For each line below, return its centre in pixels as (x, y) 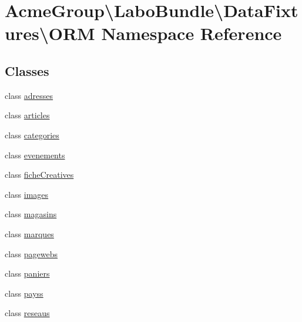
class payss (24, 293)
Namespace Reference (192, 33)
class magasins (31, 214)
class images (27, 194)
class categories (32, 135)
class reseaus (27, 313)
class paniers (27, 273)
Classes (27, 70)
